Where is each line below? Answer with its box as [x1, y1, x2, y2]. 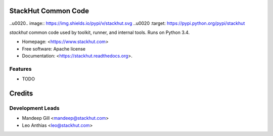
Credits [9, 89, 33, 98]
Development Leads [9, 105, 60, 111]
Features [9, 65, 32, 72]
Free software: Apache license [22, 46, 86, 52]
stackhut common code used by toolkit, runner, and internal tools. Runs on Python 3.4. [9, 29, 190, 35]
